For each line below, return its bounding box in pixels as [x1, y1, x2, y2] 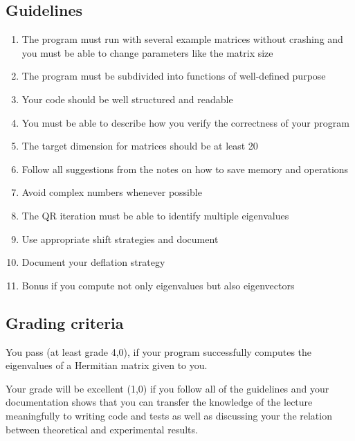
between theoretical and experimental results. [6, 422, 198, 436]
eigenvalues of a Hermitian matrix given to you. [6, 358, 208, 372]
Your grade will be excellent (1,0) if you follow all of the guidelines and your [6, 381, 329, 395]
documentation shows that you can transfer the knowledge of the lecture [6, 395, 313, 409]
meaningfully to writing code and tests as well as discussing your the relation [6, 408, 332, 422]
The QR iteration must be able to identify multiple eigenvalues [21, 208, 289, 222]
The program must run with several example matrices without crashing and [21, 32, 343, 46]
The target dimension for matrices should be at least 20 [21, 138, 258, 153]
